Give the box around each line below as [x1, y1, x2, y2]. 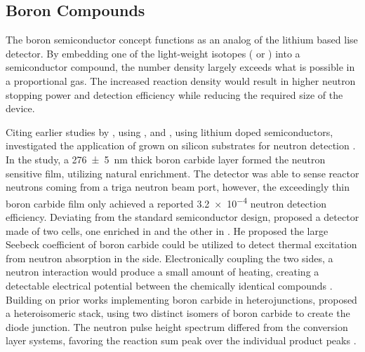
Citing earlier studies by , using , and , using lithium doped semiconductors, [6, 124, 333, 139]
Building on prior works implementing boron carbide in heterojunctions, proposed [6, 292, 357, 306]
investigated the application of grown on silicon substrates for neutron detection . [6, 138, 356, 153]
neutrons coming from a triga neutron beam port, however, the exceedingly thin [6, 180, 350, 194]
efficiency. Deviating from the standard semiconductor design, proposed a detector [6, 209, 359, 224]
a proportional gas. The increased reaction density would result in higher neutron [6, 73, 356, 88]
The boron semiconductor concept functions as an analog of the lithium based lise [6, 32, 358, 47]
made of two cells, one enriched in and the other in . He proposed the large [6, 223, 328, 238]
